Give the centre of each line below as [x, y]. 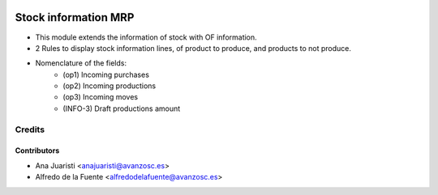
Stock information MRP [75, 17]
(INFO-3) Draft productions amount [122, 108]
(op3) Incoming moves [101, 97]
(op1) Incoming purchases [106, 74]
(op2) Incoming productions [109, 86]
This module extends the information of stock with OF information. [146, 37]
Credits [30, 129]
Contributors [37, 150]
